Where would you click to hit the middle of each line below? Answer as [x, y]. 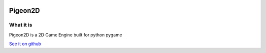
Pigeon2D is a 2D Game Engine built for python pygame [66, 35]
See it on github [25, 44]
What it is [21, 25]
